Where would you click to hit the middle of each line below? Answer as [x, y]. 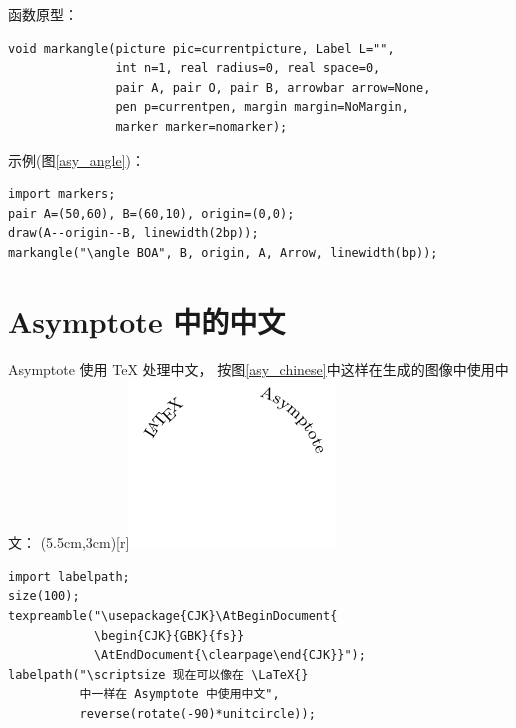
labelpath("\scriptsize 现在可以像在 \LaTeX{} [158, 674]
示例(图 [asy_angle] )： [76, 159]
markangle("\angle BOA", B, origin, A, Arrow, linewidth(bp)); [223, 252]
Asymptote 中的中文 [147, 320]
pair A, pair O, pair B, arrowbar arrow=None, [273, 87]
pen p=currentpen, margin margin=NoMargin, [262, 107]
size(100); [44, 596]
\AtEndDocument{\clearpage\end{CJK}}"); [229, 655]
